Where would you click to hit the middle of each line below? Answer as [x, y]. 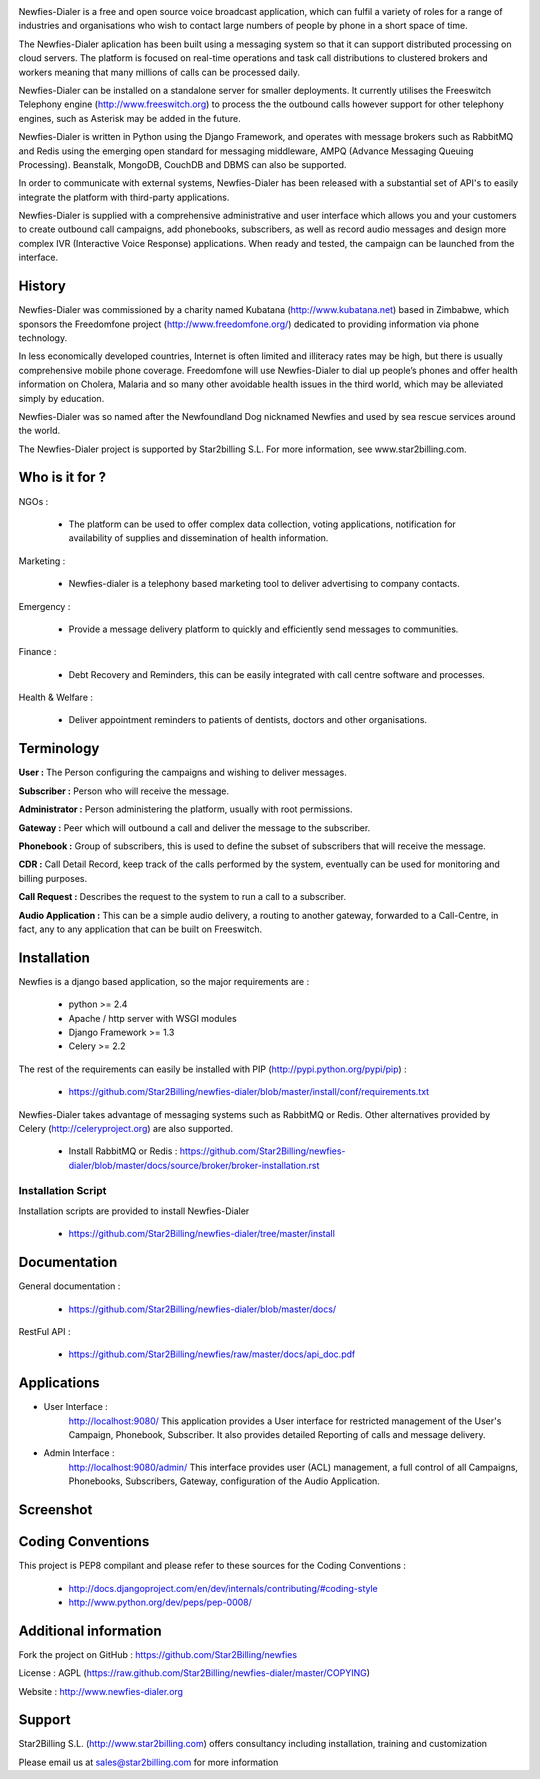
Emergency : [44, 606]
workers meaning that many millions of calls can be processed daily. [159, 72]
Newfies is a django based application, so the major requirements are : [164, 981]
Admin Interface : [79, 1453]
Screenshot [55, 1509]
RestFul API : [44, 1331]
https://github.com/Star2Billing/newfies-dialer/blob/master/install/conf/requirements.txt [249, 1092]
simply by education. [61, 398]
